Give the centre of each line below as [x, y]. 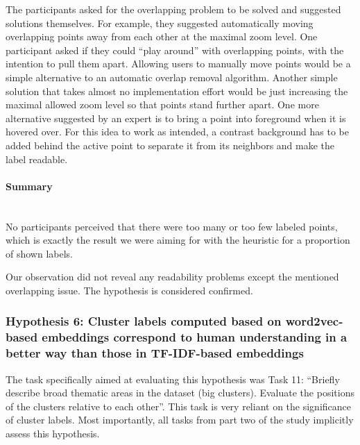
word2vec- [314, 321]
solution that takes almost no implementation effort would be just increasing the [177, 91]
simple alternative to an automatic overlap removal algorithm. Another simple [172, 77]
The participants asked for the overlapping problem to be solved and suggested [173, 9]
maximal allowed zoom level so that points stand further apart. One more [162, 104]
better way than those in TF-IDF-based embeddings [155, 353]
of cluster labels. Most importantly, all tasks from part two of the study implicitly [180, 420]
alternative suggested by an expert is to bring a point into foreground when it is [176, 118]
